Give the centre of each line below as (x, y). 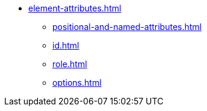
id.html (66, 45)
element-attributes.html (75, 8)
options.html (77, 82)
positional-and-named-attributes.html (127, 27)
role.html (70, 64)
